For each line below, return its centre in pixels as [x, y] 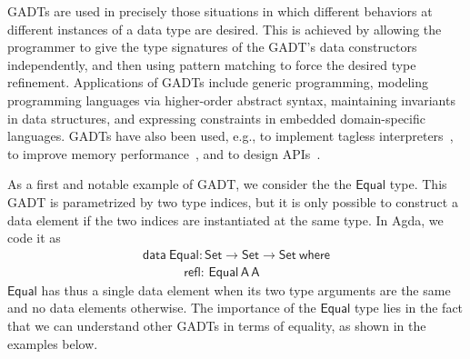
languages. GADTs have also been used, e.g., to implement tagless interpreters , [230, 136]
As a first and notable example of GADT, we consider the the [180, 184]
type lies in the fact [409, 308]
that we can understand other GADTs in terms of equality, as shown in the [217, 325]
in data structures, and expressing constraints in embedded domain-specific [216, 118]
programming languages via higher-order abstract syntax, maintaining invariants [231, 100]
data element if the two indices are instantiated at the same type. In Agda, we [225, 219]
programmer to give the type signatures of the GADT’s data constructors [212, 47]
